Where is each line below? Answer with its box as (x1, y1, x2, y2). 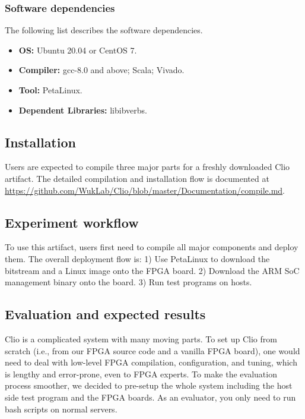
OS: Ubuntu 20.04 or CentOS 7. (18, 43, 137, 56)
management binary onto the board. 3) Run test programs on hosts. (5, 276, 252, 288)
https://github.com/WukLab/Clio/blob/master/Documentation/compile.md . (5, 184, 285, 196)
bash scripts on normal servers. (5, 402, 117, 415)
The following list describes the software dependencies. (5, 24, 203, 36)
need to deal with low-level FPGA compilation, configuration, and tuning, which (5, 356, 297, 368)
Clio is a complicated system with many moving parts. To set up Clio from (5, 332, 277, 345)
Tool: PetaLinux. (18, 84, 82, 96)
